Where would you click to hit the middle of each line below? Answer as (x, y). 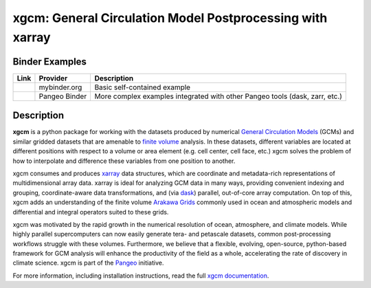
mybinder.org (60, 87)
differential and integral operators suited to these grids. (91, 212)
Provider (53, 78)
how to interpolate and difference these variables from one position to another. (124, 161)
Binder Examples (50, 62)
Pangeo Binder (63, 96)
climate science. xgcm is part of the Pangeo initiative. (88, 263)
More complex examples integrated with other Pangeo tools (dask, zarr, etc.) (218, 96)
